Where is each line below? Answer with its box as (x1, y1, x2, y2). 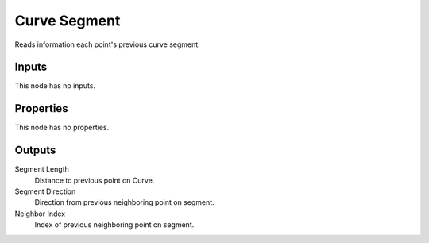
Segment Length (14, 164, 69, 174)
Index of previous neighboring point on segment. (34, 220, 195, 229)
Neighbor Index (14, 209, 66, 218)
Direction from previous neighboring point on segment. (34, 198, 214, 207)
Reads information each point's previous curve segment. (14, 40, 200, 49)
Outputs (14, 144, 56, 157)
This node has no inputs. (14, 81, 95, 91)
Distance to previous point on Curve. (34, 175, 155, 185)
